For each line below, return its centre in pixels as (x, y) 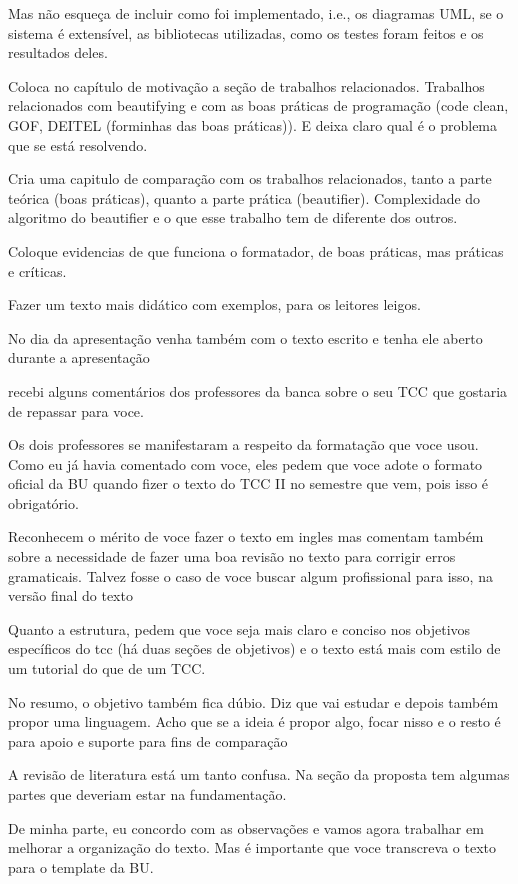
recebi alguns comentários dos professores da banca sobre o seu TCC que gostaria (258, 390)
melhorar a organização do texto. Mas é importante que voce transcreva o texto (252, 847)
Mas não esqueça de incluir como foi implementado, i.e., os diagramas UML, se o (256, 13)
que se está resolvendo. (78, 144)
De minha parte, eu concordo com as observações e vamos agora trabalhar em (246, 827)
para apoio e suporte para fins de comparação (148, 740)
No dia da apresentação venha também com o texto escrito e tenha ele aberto (245, 337)
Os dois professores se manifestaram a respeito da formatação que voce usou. (243, 444)
